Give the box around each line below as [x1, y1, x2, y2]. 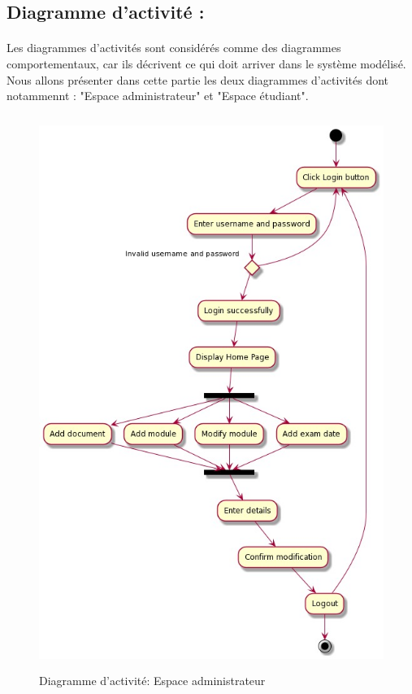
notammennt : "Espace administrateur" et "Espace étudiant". [7, 87, 309, 104]
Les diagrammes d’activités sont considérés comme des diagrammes [7, 39, 341, 56]
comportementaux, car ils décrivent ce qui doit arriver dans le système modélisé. [7, 55, 406, 72]
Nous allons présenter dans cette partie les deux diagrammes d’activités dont [7, 71, 389, 88]
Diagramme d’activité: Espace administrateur [39, 671, 266, 688]
